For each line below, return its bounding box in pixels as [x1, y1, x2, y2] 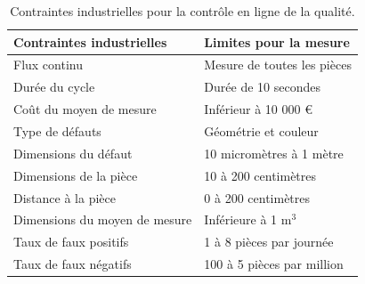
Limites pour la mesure [204, 32, 350, 51]
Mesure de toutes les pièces [204, 55, 352, 74]
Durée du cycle [13, 77, 95, 96]
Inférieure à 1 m [204, 210, 292, 229]
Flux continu [13, 55, 83, 74]
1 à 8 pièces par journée [204, 232, 334, 251]
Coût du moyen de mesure [13, 100, 157, 118]
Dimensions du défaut [13, 143, 133, 162]
